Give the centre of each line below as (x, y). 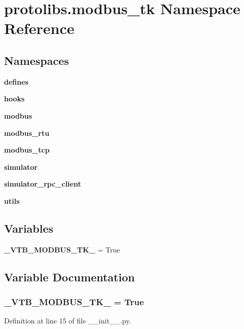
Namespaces (37, 60)
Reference (39, 28)
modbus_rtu (27, 133)
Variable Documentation (69, 277)
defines (16, 81)
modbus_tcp (27, 150)
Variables (29, 228)
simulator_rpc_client (43, 184)
